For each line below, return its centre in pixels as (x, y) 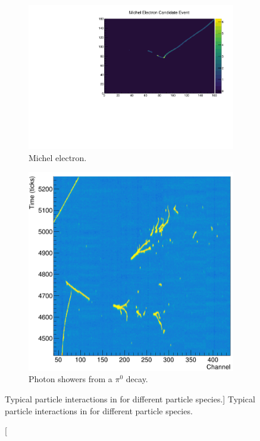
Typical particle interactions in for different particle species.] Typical (130, 399)
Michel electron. (58, 157)
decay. (137, 379)
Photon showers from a (71, 379)
